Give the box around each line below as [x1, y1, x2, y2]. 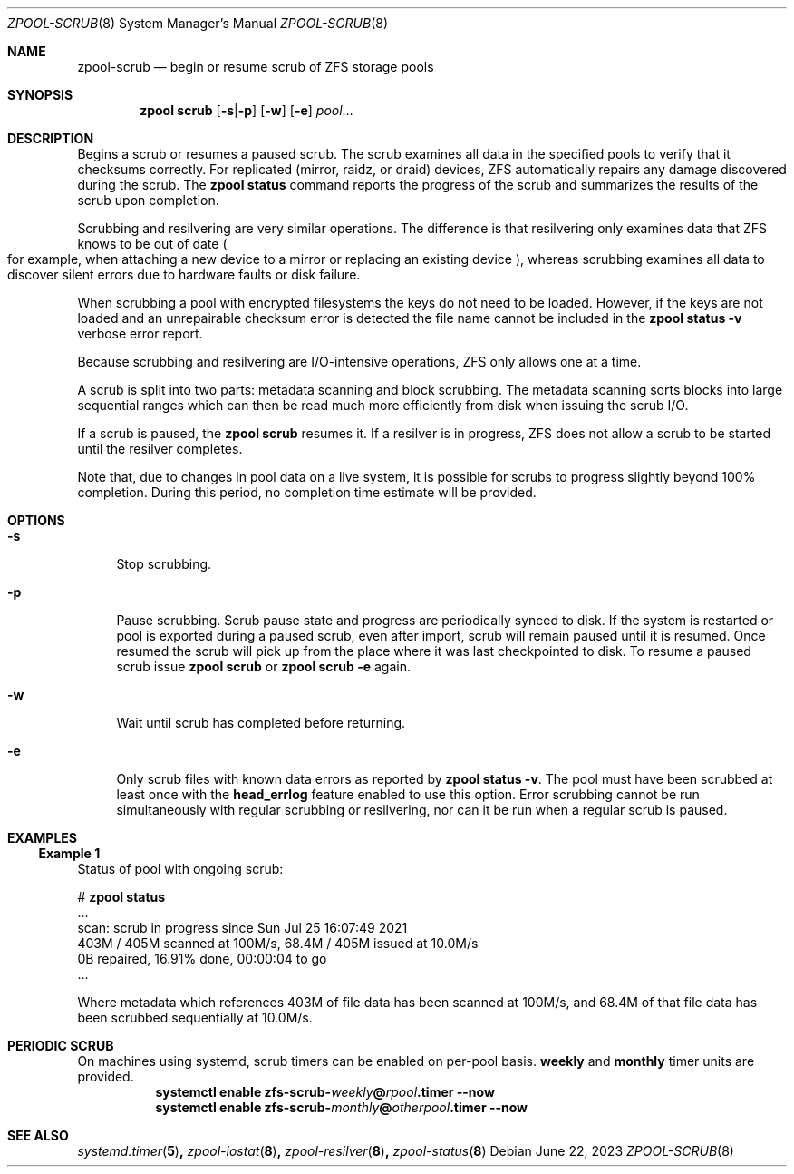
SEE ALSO [7, 1128, 69, 1143]
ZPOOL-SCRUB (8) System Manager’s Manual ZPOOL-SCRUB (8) [7, 15, 389, 31]
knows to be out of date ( [77, 236, 228, 251]
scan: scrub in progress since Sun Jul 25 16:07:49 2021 [77, 920, 408, 935]
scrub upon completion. [77, 192, 219, 208]
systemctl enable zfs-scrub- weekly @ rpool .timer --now [155, 1084, 495, 1100]
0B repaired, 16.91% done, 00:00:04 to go [77, 951, 327, 966]
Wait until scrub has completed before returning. [116, 715, 406, 730]
